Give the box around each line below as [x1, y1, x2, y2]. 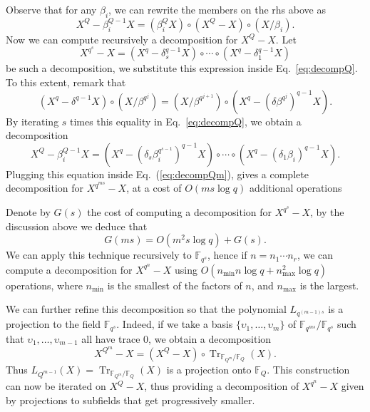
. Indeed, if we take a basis [116, 316, 233, 331]
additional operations [249, 180, 342, 195]
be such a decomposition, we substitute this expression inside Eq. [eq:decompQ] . [6, 61, 358, 76]
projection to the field [6, 316, 101, 331]
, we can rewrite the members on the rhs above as [108, 2, 326, 16]
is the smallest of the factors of [107, 277, 242, 292]
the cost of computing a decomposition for [87, 205, 272, 219]
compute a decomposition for [6, 262, 133, 277]
